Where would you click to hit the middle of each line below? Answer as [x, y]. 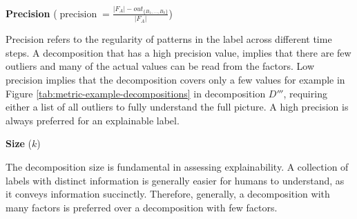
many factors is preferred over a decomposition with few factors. [142, 207]
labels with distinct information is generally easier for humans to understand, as [175, 180]
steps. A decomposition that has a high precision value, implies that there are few [178, 52]
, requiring [305, 93]
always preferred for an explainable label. [93, 120]
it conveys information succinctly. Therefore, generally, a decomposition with [168, 194]
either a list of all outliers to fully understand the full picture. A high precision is [177, 107]
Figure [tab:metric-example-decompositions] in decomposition [136, 93]
